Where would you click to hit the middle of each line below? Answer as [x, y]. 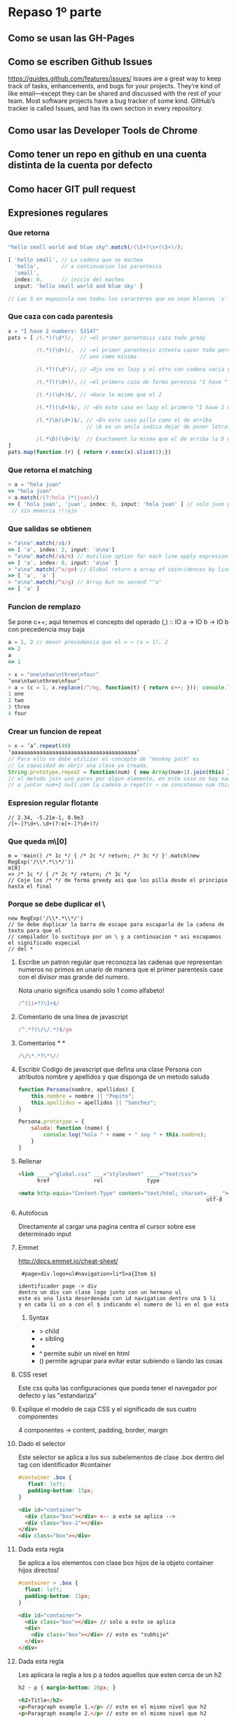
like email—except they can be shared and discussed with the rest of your [114, 94]
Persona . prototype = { [51, 1122]
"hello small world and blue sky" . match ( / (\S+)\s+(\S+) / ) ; [96, 247]
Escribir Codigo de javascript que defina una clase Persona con [110, 1069]
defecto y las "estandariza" [57, 1395]
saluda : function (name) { [70, 1129]
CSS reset [33, 1374]
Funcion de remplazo [44, 607]
